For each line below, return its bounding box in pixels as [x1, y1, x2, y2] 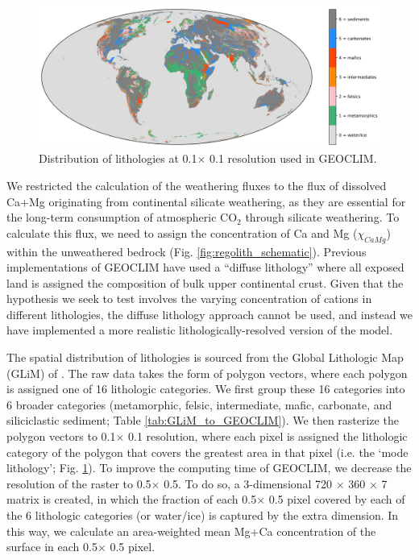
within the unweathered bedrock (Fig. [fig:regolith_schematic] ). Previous [6, 243, 367, 259]
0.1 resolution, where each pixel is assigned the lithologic [128, 428, 408, 445]
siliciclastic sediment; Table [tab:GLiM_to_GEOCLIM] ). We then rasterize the [6, 412, 399, 429]
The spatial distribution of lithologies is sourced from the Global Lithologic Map [6, 349, 404, 366]
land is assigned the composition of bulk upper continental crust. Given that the [6, 274, 404, 291]
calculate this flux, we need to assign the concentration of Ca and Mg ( [6, 224, 358, 241]
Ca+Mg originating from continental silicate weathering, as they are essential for [6, 193, 406, 209]
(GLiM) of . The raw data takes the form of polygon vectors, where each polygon [6, 364, 408, 381]
